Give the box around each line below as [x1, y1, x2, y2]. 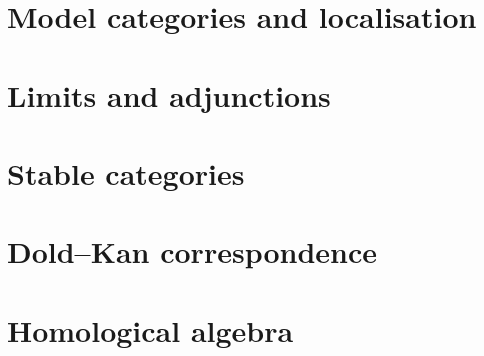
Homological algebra [7, 309, 294, 350]
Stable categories [7, 152, 245, 193]
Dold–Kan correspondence [7, 231, 378, 272]
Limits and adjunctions [7, 74, 331, 115]
